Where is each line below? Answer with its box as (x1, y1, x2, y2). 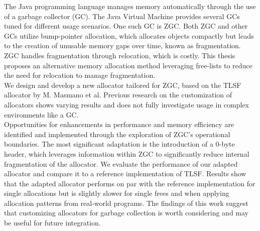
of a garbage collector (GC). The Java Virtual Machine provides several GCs (4, 11, 240, 21)
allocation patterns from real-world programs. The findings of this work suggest (4, 197, 248, 208)
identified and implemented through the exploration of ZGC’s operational (4, 129, 230, 139)
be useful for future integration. (4, 217, 101, 228)
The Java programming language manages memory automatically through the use (4, 1, 256, 11)
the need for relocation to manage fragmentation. (4, 70, 156, 80)
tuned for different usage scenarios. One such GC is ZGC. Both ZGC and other (4, 21, 248, 31)
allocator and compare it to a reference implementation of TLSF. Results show (4, 168, 246, 179)
